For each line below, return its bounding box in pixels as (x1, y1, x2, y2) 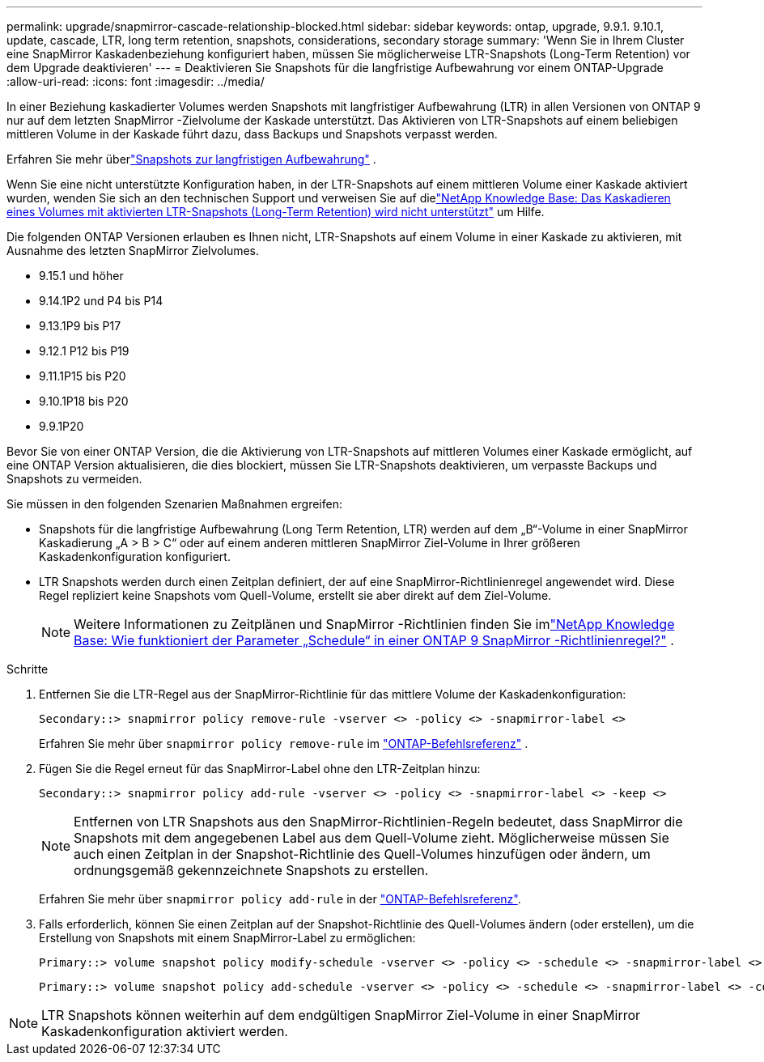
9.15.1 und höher (39, 269, 124, 282)
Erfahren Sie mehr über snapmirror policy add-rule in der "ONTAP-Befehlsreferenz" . (39, 892, 521, 906)
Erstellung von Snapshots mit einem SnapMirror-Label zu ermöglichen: (39, 931, 416, 945)
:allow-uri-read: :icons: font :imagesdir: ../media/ (6, 74, 265, 88)
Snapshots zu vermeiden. (6, 472, 142, 486)
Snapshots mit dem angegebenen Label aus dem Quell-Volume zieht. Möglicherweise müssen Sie (74, 830, 669, 846)
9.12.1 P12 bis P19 (39, 344, 129, 358)
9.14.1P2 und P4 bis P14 (39, 294, 163, 308)
